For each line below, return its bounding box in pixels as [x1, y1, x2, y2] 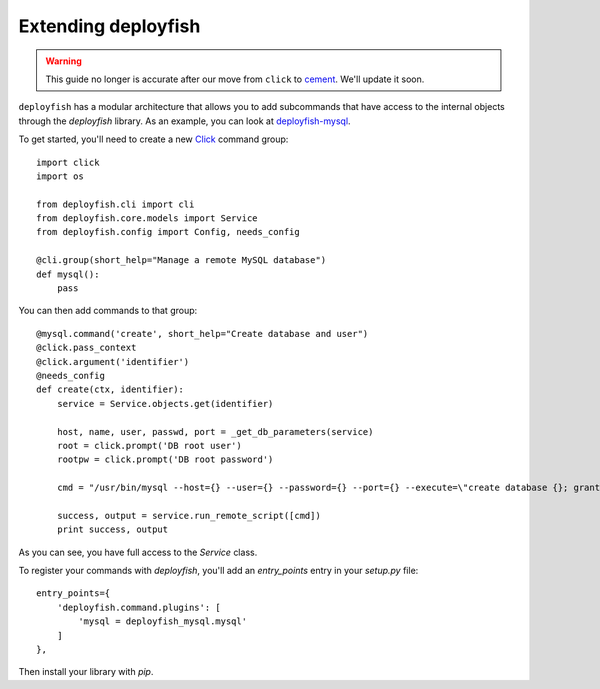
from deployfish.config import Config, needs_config [36, 226, 300, 238]
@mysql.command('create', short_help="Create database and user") [36, 328, 369, 339]
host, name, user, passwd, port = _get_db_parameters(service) [56, 426, 374, 437]
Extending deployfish [18, 15, 201, 37]
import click [36, 156, 100, 168]
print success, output [56, 524, 169, 535]
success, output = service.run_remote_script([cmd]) [56, 510, 322, 521]
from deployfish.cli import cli [36, 198, 195, 210]
